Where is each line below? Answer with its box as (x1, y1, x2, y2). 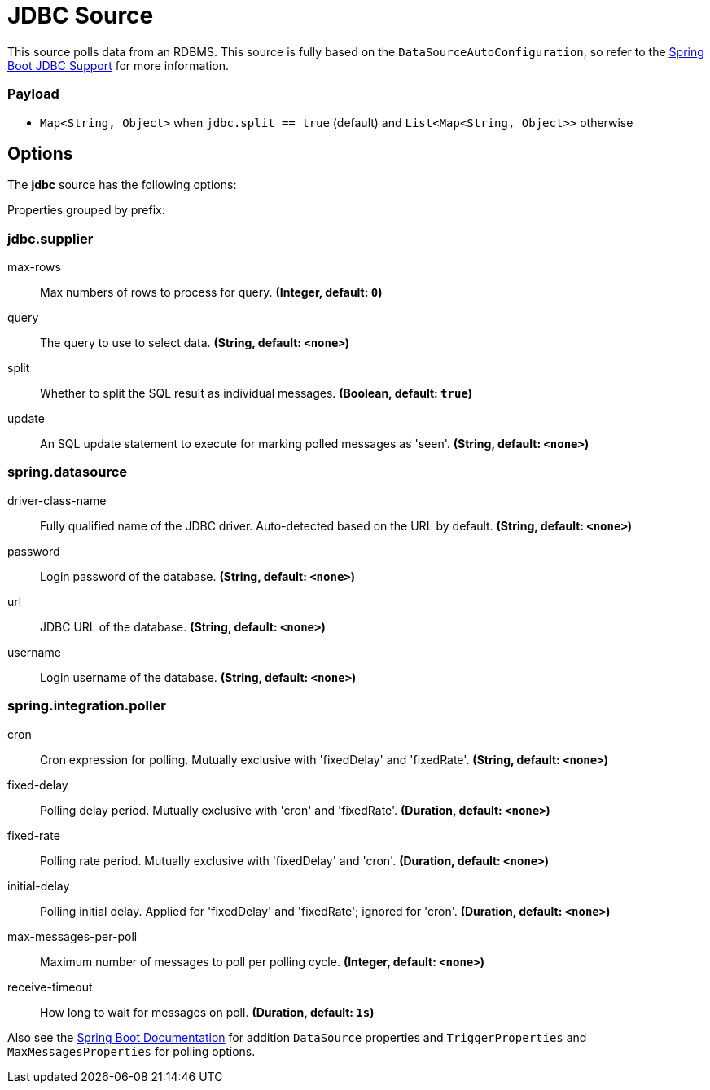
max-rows (7, 260, 61, 275)
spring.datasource (7, 464, 128, 481)
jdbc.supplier (7, 230, 94, 247)
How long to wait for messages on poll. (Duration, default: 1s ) (40, 1004, 375, 1019)
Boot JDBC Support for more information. (7, 58, 229, 73)
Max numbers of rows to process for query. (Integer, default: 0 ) (40, 285, 383, 300)
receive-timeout (7, 979, 93, 994)
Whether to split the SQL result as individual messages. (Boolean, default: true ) (40, 386, 473, 401)
